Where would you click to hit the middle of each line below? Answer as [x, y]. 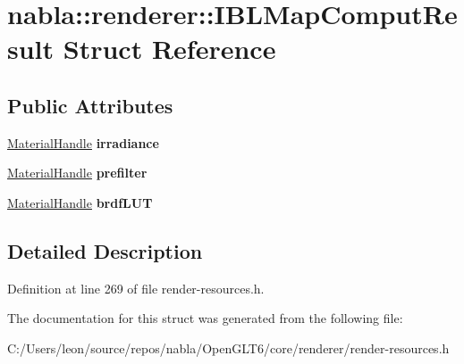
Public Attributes [90, 105]
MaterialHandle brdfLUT [80, 202]
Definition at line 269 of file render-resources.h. [136, 288]
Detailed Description [105, 250]
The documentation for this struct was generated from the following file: [205, 318]
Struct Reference [169, 49]
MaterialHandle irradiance [83, 142]
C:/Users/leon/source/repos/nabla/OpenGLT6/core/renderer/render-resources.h [228, 347]
